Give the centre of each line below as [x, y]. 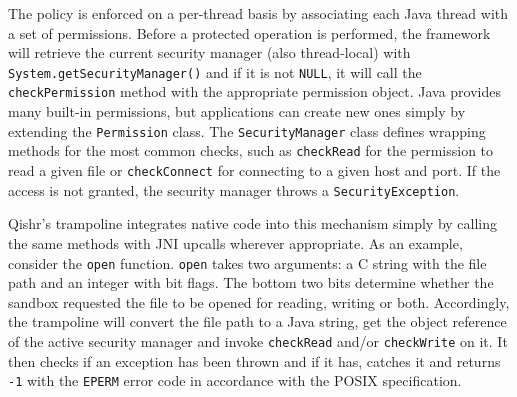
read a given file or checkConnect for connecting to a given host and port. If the [254, 170]
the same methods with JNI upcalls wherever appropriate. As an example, [235, 242]
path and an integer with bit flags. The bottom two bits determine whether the [251, 282]
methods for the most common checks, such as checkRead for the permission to [251, 150]
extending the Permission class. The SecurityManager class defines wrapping [247, 130]
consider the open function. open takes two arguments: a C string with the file [247, 262]
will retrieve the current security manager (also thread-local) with [209, 52]
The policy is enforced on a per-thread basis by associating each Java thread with [258, 13]
